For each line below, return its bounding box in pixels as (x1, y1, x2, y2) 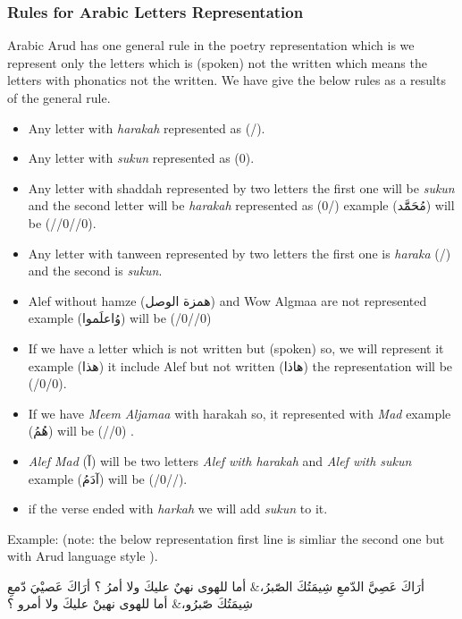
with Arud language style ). (7, 547, 158, 565)
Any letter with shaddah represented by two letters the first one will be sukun (28, 178, 455, 197)
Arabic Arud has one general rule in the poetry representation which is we (7, 36, 415, 55)
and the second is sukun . (28, 261, 163, 280)
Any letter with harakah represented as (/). (28, 118, 265, 137)
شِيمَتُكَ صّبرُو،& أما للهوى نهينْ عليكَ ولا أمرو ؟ (7, 594, 253, 613)
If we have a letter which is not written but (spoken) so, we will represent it (28, 338, 444, 357)
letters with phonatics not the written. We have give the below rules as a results (7, 71, 446, 89)
